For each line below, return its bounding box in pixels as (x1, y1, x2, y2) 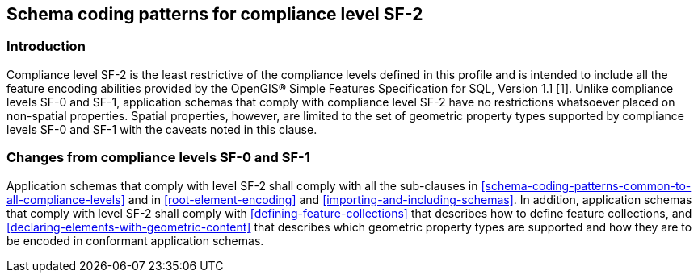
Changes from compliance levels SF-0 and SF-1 (6, 149, 310, 166)
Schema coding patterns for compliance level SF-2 (6, 4, 423, 24)
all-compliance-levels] (6, 192, 125, 206)
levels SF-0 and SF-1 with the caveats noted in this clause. (6, 122, 317, 136)
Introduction (6, 38, 86, 55)
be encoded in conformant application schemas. (6, 233, 264, 248)
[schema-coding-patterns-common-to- (481, 178, 692, 193)
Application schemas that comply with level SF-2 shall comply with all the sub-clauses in (6, 178, 478, 193)
